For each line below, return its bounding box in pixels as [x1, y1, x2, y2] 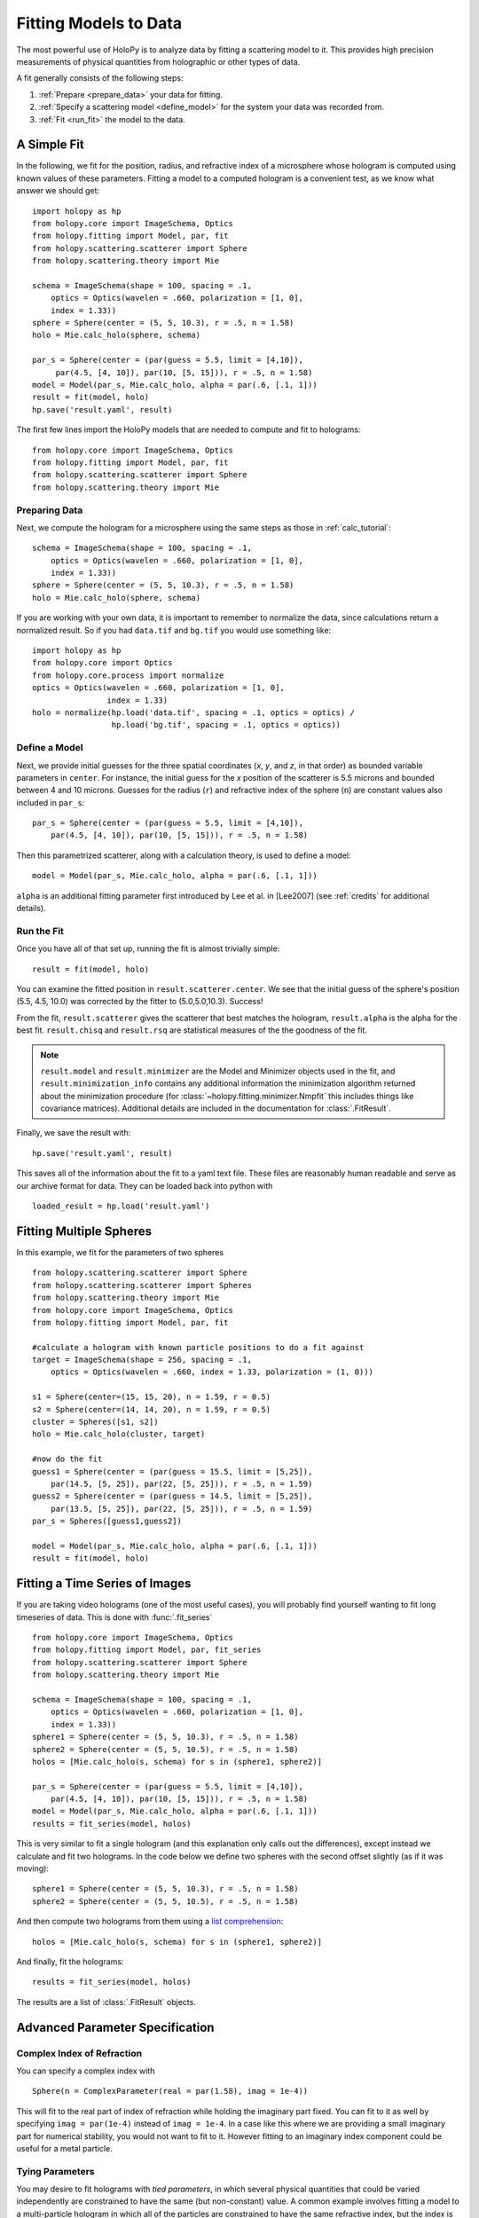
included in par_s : [16, 797, 85, 807]
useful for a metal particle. [16, 2143, 113, 2153]
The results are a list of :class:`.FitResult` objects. [16, 1996, 197, 2007]
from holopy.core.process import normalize [32, 670, 224, 680]
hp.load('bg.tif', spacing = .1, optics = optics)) [111, 720, 342, 730]
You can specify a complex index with [16, 2065, 155, 2076]
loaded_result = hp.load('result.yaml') [32, 1201, 210, 1211]
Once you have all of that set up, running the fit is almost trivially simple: [16, 943, 280, 954]
